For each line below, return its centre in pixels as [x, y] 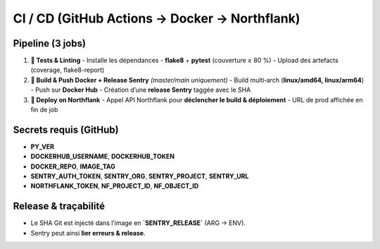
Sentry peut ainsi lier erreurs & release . [88, 233]
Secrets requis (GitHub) [66, 129]
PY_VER [43, 146]
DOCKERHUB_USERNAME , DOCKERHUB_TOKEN [103, 157]
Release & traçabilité [59, 206]
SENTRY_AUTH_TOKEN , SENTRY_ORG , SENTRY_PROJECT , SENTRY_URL [140, 176]
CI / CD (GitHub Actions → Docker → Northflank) [157, 18]
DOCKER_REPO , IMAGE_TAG [73, 166]
